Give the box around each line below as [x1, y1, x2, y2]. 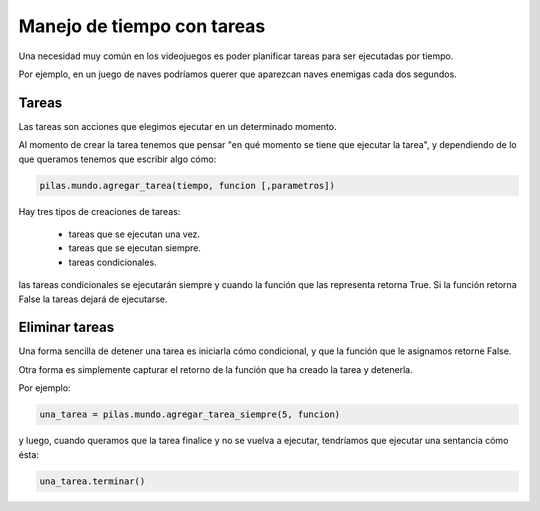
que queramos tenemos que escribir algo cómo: [18, 153, 217, 165]
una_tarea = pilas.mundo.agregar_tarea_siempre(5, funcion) [39, 409, 341, 420]
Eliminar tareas [18, 319, 115, 336]
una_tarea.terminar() [39, 475, 146, 487]
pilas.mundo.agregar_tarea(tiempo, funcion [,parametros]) [39, 180, 335, 191]
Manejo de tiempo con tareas [18, 15, 266, 37]
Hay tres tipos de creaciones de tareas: [18, 205, 181, 217]
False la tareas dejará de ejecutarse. [18, 293, 168, 305]
